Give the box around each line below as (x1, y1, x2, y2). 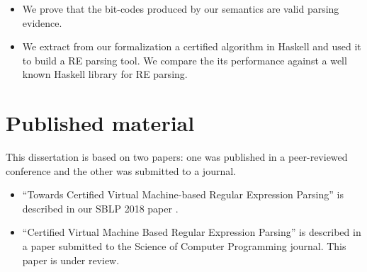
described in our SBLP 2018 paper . (22, 200, 179, 215)
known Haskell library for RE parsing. (22, 67, 188, 81)
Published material (6, 108, 195, 137)
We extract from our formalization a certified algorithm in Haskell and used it (22, 39, 361, 54)
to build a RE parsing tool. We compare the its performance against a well (22, 52, 347, 67)
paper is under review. (22, 252, 120, 267)
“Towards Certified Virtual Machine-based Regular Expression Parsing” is (22, 187, 344, 202)
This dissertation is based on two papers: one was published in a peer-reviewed (6, 149, 348, 164)
